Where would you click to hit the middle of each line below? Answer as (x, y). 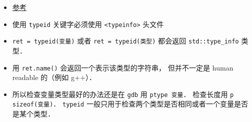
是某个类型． (33, 114)
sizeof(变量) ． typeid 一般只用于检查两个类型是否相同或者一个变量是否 (130, 104)
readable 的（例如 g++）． (54, 77)
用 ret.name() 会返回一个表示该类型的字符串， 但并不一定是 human (123, 67)
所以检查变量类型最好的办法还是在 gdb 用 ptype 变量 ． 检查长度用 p (123, 94)
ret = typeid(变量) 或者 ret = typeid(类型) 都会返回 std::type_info (125, 41)
